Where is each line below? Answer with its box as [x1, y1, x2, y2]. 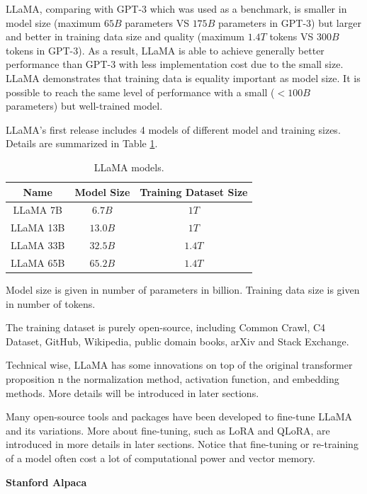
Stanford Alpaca [6, 474, 87, 489]
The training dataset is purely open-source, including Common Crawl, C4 [6, 320, 326, 335]
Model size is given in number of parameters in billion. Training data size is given [6, 282, 360, 297]
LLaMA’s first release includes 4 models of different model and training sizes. [6, 122, 341, 137]
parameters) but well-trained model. [6, 98, 163, 113]
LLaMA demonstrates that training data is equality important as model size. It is [6, 70, 361, 85]
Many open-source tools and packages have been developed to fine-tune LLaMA [6, 409, 353, 424]
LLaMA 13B [11, 220, 65, 235]
